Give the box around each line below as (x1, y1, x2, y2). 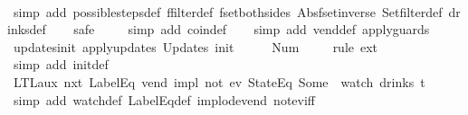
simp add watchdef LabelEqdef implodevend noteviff (13, 90, 316, 109)
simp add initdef (13, 55, 109, 74)
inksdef (7, 20, 46, 39)
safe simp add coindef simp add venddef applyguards (73, 20, 430, 39)
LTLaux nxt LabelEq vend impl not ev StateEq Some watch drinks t (13, 72, 425, 91)
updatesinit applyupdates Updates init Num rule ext (13, 37, 378, 56)
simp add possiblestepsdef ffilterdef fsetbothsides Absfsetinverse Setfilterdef (13, 2, 443, 21)
